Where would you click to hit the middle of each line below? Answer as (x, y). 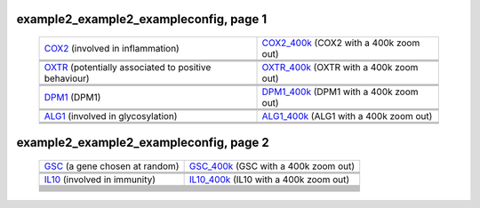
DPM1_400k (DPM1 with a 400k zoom (340, 92)
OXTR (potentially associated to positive (128, 68)
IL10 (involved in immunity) (100, 180)
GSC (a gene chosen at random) (112, 166)
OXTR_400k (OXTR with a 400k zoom (340, 68)
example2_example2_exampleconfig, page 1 (142, 19)
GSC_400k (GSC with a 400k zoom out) (272, 166)
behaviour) (67, 78)
